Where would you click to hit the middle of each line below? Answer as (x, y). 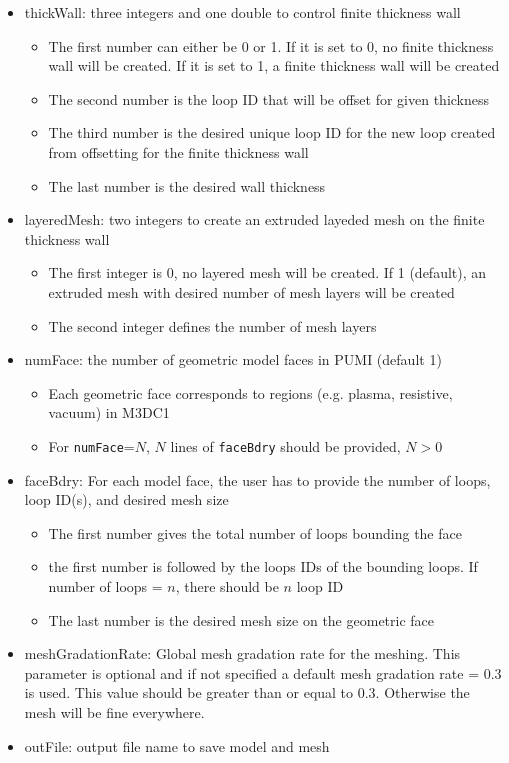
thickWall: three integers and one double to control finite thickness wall (242, 12)
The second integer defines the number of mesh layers (212, 325)
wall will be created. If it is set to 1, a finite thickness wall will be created (274, 65)
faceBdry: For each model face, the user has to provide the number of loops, (257, 479)
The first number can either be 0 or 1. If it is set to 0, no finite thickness (271, 45)
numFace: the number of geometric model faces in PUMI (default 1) (233, 359)
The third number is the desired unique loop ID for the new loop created (272, 132)
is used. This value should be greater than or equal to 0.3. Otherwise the (247, 692)
